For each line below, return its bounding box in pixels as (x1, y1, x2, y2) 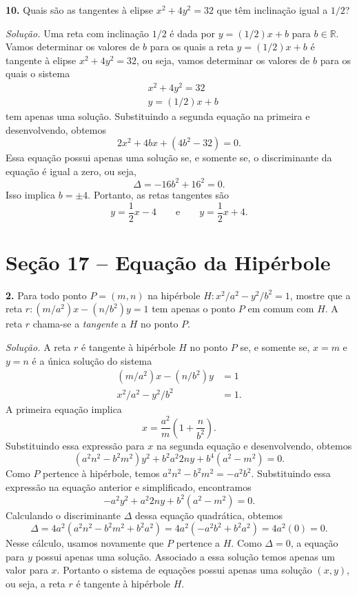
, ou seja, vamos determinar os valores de (136, 52, 310, 67)
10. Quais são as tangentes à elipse (6, 3, 154, 17)
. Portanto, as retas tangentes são (88, 187, 229, 201)
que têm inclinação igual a (216, 3, 328, 17)
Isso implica (6, 187, 56, 201)
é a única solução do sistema (32, 353, 152, 367)
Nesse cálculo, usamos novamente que (6, 536, 164, 550)
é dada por (170, 26, 216, 40)
